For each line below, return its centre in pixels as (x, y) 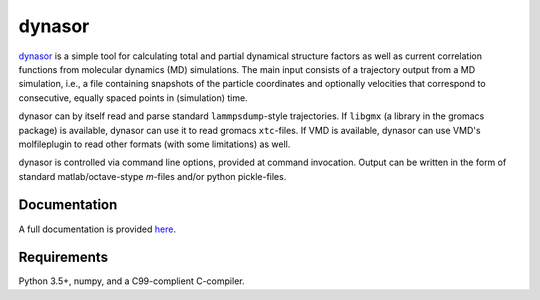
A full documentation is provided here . (97, 229)
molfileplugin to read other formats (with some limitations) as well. (154, 144)
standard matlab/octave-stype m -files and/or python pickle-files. (152, 176)
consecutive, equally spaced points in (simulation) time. (133, 97)
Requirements (63, 257)
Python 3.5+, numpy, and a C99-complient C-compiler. (131, 281)
